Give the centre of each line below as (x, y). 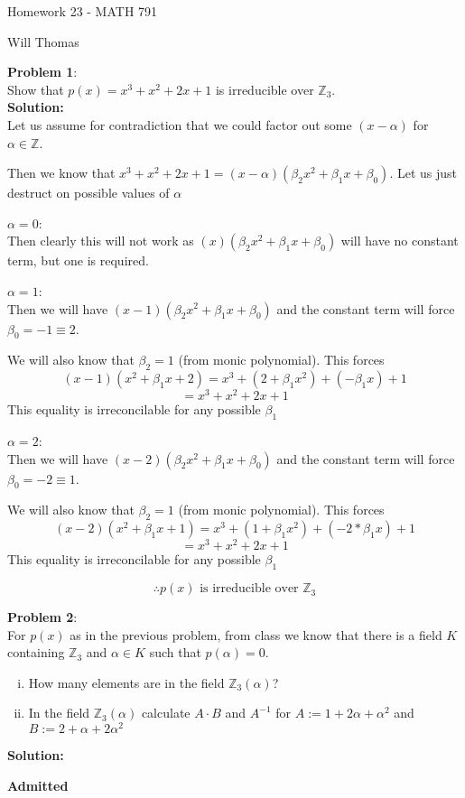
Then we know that (61, 173)
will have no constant (400, 241)
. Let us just (423, 173)
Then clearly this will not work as (101, 241)
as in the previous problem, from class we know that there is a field (256, 634)
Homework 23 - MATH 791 (83, 11)
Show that (36, 89)
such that (175, 652)
